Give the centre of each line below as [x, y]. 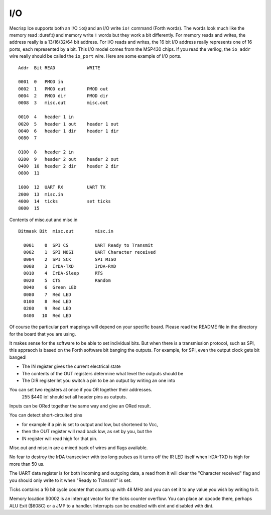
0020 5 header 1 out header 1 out [69, 124]
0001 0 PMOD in [41, 82]
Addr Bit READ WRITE [59, 68]
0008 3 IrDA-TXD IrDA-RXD [70, 267]
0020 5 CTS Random [67, 280]
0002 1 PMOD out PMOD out [63, 89]
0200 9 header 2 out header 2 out [69, 159]
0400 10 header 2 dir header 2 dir [69, 166]
